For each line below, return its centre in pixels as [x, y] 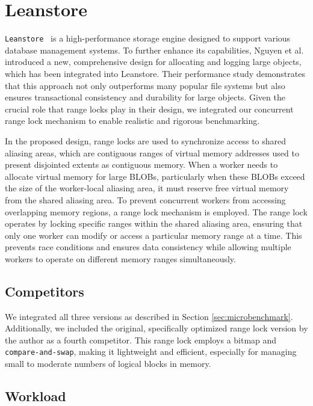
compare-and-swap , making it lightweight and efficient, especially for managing [151, 352]
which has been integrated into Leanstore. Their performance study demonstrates [155, 73]
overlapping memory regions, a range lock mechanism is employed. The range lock [156, 211]
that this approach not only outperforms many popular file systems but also [145, 85]
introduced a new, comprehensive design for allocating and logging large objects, [153, 62]
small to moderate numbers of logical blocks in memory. [108, 364]
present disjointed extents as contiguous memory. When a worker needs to [141, 165]
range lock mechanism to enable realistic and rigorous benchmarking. [132, 121]
